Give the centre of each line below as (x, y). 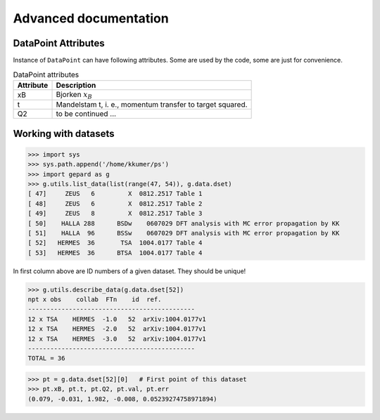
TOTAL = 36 (46, 359)
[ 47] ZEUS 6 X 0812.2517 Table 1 (115, 194)
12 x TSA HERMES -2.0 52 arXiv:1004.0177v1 (117, 329)
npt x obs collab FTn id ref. (95, 300)
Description (76, 85)
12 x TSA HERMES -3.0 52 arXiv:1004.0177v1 (117, 339)
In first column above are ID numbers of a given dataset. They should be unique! (129, 271)
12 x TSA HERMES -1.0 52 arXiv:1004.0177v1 (117, 319)
